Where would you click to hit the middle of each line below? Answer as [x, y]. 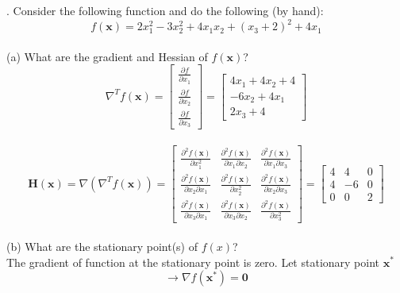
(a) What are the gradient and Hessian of [107, 56]
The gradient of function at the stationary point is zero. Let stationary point [193, 262]
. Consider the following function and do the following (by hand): [165, 10]
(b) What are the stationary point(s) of [102, 246]
